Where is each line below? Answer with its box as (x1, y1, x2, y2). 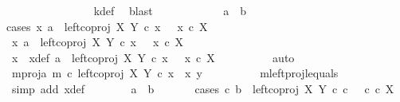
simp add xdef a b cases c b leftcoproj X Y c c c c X (11, 80, 394, 96)
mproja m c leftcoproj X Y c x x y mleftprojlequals (11, 65, 339, 81)
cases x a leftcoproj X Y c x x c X (6, 18, 208, 34)
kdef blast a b (93, 2, 247, 18)
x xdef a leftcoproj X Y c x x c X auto (11, 49, 295, 65)
